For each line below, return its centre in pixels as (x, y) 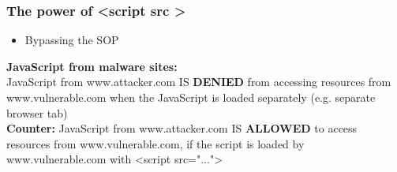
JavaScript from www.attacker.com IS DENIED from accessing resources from (199, 82)
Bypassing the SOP (72, 40)
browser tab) (37, 112)
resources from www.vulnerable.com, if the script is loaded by (155, 143)
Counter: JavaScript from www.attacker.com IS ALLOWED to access (182, 128)
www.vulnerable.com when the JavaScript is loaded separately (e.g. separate (191, 97)
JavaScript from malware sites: (92, 66)
